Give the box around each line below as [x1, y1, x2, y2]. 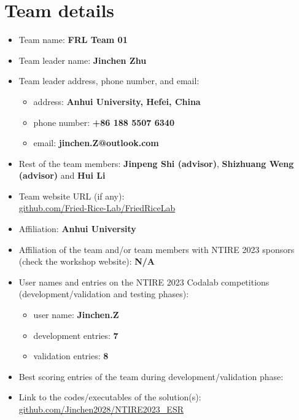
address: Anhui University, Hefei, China [33, 95, 201, 107]
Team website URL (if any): [18, 189, 125, 202]
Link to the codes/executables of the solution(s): [18, 391, 201, 403]
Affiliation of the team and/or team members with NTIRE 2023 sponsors [18, 243, 295, 255]
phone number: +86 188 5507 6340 [33, 115, 174, 128]
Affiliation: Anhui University [18, 222, 136, 235]
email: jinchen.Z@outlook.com [33, 136, 159, 149]
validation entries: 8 [33, 349, 109, 362]
